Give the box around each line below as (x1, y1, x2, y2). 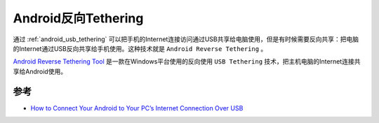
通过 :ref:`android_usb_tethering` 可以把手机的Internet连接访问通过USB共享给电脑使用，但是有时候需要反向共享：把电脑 (13, 35, 359, 43)
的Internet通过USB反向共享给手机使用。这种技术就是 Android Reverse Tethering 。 (13, 44, 267, 52)
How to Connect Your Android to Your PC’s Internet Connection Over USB (30, 103, 244, 112)
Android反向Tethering (13, 10, 144, 26)
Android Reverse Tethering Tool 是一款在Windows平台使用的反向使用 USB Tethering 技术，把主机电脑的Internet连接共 (13, 57, 361, 66)
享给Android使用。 (13, 67, 67, 75)
